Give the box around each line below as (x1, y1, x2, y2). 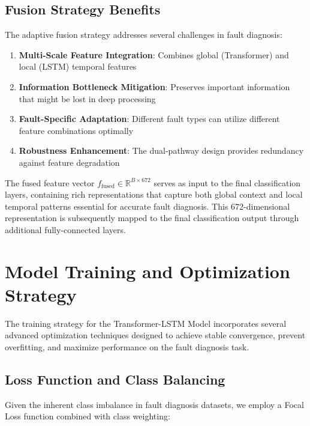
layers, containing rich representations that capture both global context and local (5, 188, 303, 201)
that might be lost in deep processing (19, 92, 156, 105)
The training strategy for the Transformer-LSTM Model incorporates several (5, 317, 287, 329)
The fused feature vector (5, 176, 95, 189)
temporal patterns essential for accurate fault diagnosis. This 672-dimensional (5, 199, 290, 212)
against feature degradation (19, 156, 120, 168)
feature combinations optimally (19, 124, 134, 136)
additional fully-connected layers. (5, 223, 126, 236)
